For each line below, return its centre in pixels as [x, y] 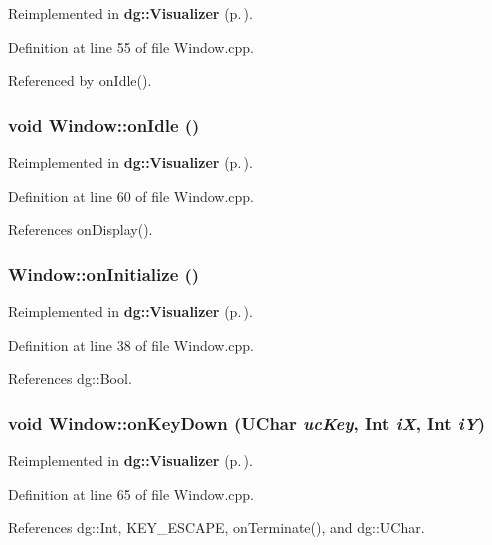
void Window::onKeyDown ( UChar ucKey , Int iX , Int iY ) [247, 422]
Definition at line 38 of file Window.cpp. [131, 344]
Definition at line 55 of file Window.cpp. [131, 46]
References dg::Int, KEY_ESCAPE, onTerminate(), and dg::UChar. [216, 527]
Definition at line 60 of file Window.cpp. [131, 195]
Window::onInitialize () [104, 273]
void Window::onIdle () [104, 124]
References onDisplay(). [80, 229]
